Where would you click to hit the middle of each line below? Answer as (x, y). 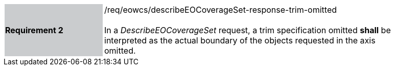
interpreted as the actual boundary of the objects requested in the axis (240, 40)
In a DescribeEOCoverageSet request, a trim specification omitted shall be (248, 30)
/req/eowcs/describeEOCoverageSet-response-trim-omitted (221, 10)
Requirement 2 (34, 30)
